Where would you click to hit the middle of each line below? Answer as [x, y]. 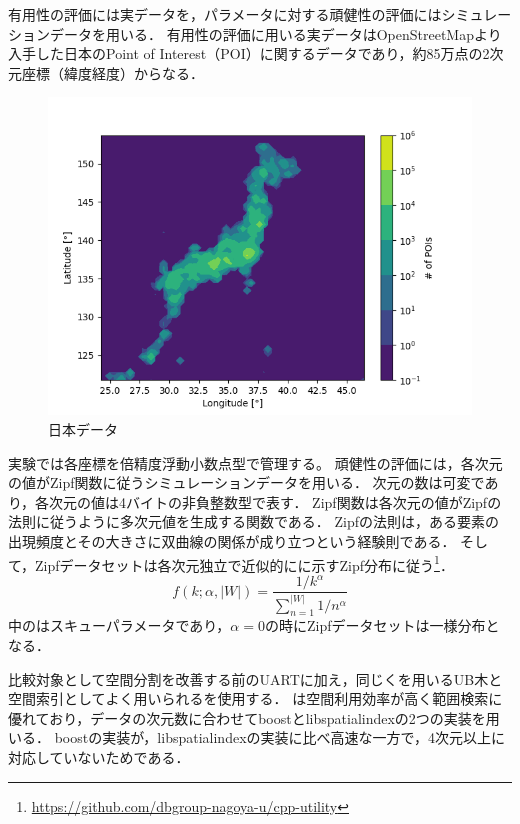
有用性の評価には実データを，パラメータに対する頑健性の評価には [225, 14]
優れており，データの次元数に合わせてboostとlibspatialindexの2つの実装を [247, 717]
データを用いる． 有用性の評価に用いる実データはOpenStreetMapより [275, 33]
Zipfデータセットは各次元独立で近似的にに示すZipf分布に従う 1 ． [244, 563]
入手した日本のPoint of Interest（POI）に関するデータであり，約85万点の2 [249, 53]
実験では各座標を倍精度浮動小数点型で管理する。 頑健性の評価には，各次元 [255, 462]
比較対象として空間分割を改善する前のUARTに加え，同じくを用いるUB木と [255, 678]
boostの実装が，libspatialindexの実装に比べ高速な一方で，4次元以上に [279, 737]
